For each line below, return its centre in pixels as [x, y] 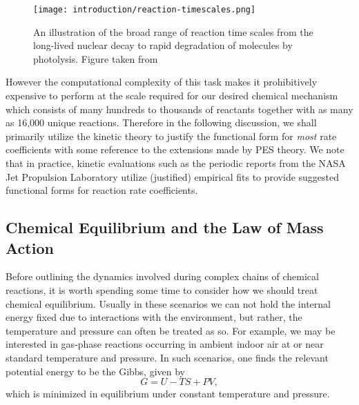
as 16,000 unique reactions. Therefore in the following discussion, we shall [161, 122]
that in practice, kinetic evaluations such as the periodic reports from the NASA [176, 163]
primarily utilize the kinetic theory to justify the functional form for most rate [171, 136]
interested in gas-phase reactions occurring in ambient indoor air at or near [165, 344]
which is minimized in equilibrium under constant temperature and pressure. [168, 394]
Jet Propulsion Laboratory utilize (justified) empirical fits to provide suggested [173, 176]
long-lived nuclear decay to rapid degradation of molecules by [163, 45]
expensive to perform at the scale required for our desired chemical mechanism [172, 96]
